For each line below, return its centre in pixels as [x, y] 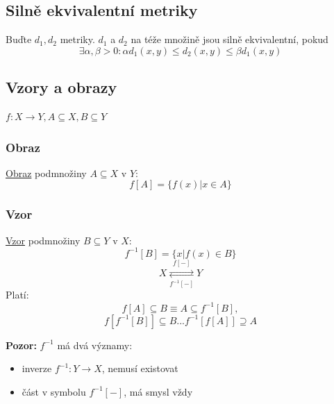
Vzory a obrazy [61, 87]
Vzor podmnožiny [43, 240]
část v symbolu [54, 391]
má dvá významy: [95, 345]
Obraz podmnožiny [46, 172]
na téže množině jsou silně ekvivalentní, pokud [229, 39]
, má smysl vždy [158, 391]
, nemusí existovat [140, 368]
